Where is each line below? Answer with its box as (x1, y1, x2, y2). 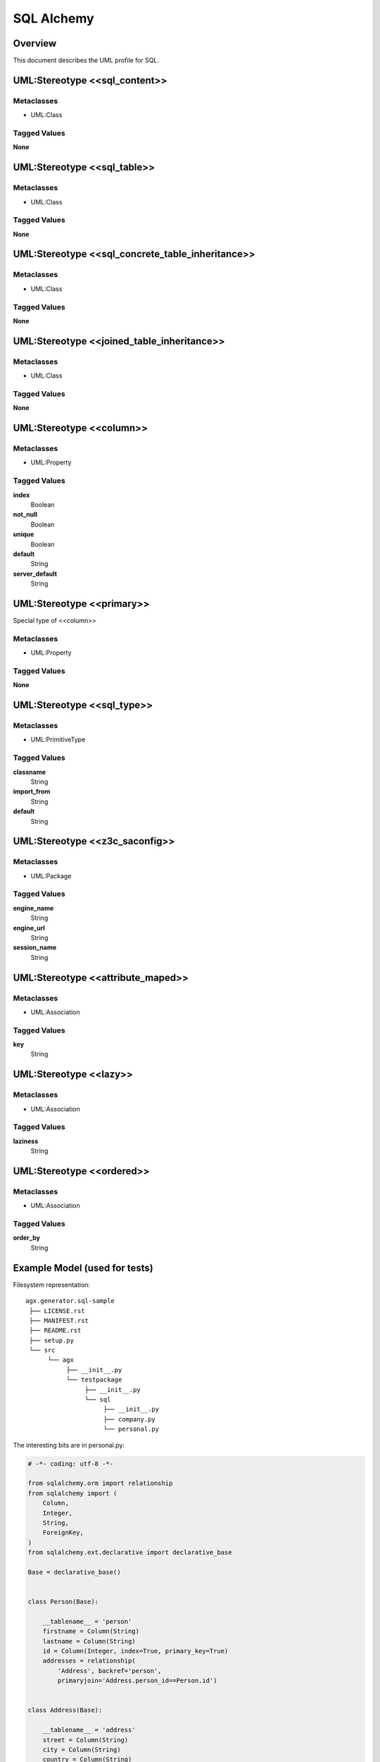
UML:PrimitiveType (30, 735, 86, 744)
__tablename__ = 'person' (42, 1618, 132, 1625)
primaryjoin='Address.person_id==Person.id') (57, 1677, 217, 1684)
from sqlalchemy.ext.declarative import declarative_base (27, 1548, 232, 1557)
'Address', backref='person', (57, 1667, 162, 1675)
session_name (13, 943, 57, 951)
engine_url (13, 923, 45, 932)
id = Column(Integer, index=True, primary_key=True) (42, 1646, 229, 1655)
